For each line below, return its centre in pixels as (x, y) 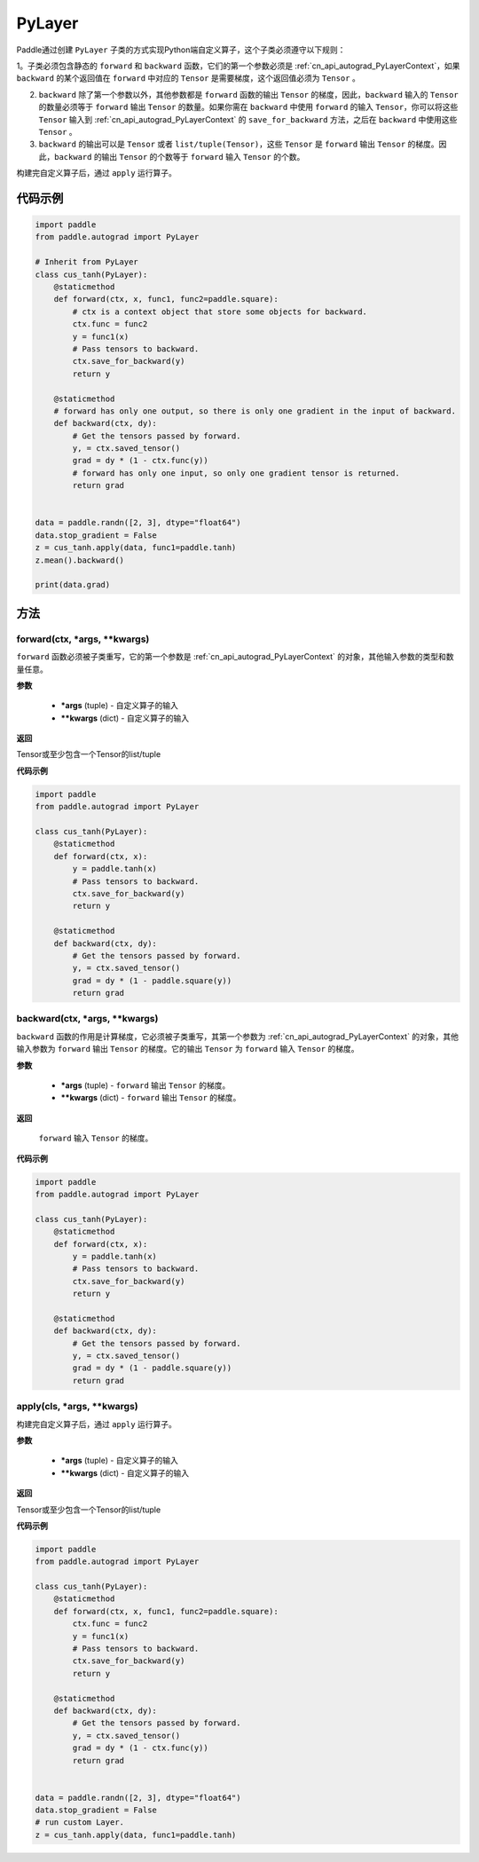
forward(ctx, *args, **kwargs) (83, 639)
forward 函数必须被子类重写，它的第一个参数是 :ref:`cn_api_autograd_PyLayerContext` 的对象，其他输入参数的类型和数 (235, 657)
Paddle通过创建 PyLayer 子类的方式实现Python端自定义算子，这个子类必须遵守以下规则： (181, 50)
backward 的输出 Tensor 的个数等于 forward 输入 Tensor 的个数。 (180, 156)
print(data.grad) (73, 585)
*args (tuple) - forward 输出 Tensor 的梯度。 (145, 1085)
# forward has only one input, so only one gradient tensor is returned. (236, 473)
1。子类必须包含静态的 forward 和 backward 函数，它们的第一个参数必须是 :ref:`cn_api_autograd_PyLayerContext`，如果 (238, 66)
